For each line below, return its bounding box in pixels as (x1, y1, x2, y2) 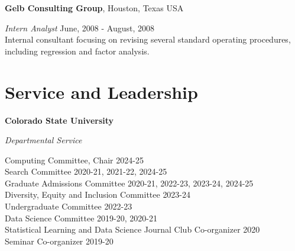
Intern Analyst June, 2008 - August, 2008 (5, 21, 155, 34)
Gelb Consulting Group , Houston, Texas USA (5, 2, 184, 14)
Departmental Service (5, 134, 82, 146)
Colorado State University (5, 114, 114, 126)
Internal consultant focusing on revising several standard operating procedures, (5, 33, 291, 46)
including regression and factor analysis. (5, 44, 150, 57)
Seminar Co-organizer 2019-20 (5, 234, 114, 247)
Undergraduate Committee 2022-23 (5, 200, 132, 213)
